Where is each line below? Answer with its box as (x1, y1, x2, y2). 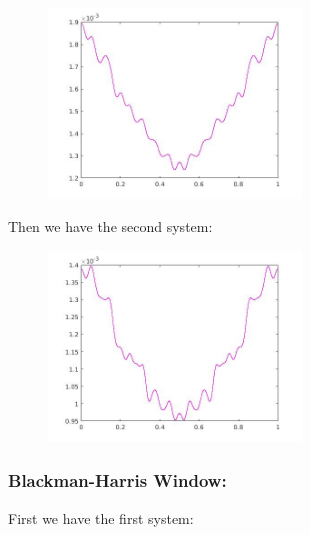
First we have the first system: (8, 507, 194, 528)
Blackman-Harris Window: (8, 468, 227, 493)
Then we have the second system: (8, 216, 213, 237)
